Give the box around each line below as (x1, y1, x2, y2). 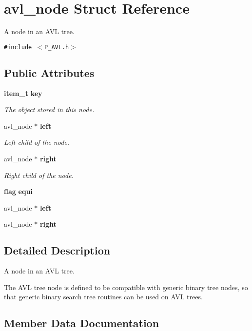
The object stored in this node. (4, 104, 95, 115)
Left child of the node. (4, 137, 70, 147)
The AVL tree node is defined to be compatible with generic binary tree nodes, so (4, 282, 248, 292)
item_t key (4, 88, 42, 98)
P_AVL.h (44, 43, 69, 51)
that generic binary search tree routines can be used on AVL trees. (4, 292, 203, 302)
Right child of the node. (4, 170, 74, 180)
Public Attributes (4, 65, 95, 80)
